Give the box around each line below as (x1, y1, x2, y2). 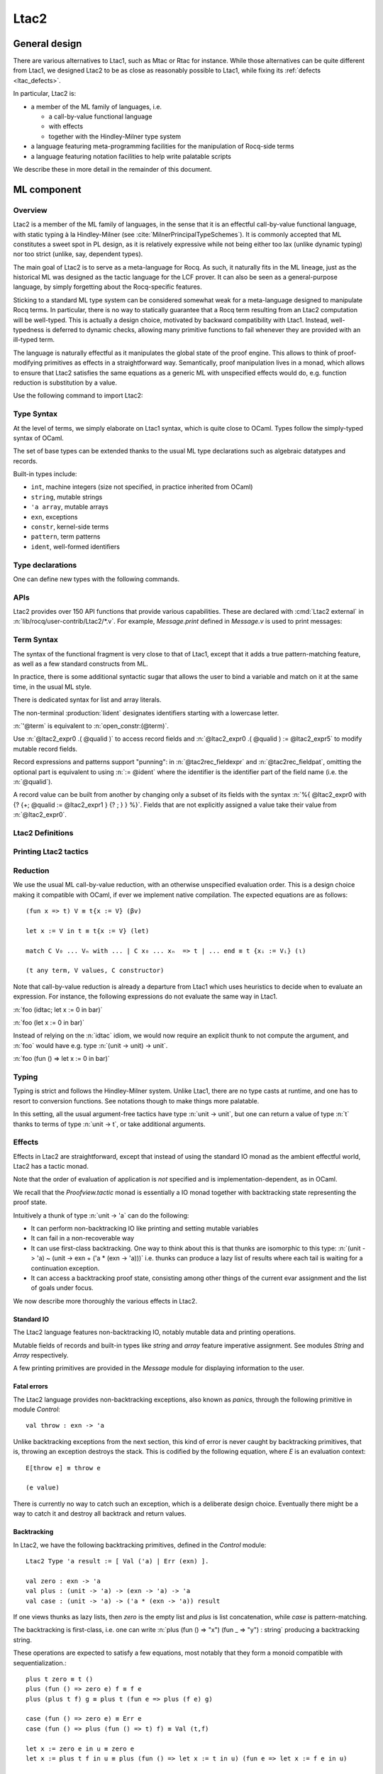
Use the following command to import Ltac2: (13, 391, 143, 400)
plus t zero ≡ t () (26, 1675, 94, 1683)
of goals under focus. (30, 1284, 94, 1292)
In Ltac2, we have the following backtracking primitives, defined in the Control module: (13, 1541, 267, 1549)
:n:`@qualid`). (13, 777, 53, 786)
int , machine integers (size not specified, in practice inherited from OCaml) (30, 483, 253, 491)
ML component (13, 183, 82, 195)
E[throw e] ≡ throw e (26, 1464, 101, 1472)
